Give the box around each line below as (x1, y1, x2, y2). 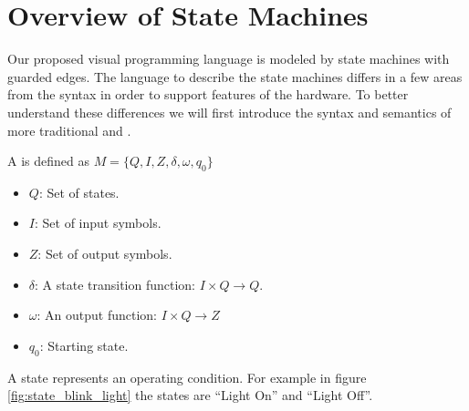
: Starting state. (39, 335, 129, 354)
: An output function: (36, 305, 158, 324)
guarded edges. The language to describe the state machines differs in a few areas (7, 67, 463, 86)
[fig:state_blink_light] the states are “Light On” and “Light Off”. (7, 385, 373, 405)
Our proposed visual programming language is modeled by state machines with (7, 49, 450, 68)
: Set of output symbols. (37, 244, 172, 263)
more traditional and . (7, 120, 131, 139)
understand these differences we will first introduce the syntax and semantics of (7, 102, 452, 121)
